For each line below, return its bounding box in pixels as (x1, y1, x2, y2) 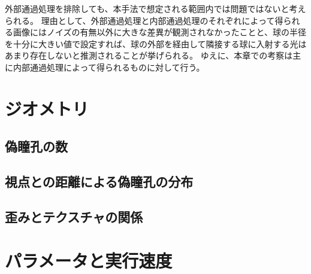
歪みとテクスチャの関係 (5, 207, 143, 226)
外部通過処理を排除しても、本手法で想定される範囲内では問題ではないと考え (5, 2, 306, 14)
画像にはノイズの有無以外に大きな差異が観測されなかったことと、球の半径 (13, 26, 307, 38)
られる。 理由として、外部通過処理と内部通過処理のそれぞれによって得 (5, 14, 283, 26)
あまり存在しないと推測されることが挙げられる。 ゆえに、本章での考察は (5, 49, 293, 62)
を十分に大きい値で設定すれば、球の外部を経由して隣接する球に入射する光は (5, 37, 307, 50)
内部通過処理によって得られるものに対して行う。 (13, 60, 205, 73)
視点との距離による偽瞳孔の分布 (5, 172, 194, 191)
